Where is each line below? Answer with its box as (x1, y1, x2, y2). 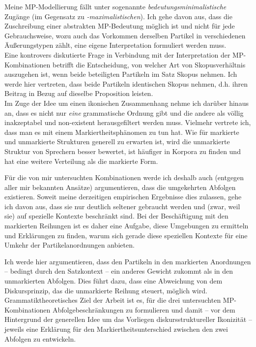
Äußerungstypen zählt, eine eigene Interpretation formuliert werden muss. (4, 40, 227, 50)
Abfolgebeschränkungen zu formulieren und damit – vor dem (53, 304, 235, 315)
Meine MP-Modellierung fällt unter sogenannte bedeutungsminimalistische (4, 1, 227, 11)
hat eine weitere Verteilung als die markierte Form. (4, 156, 158, 166)
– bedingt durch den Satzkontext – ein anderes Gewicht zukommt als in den (4, 266, 233, 276)
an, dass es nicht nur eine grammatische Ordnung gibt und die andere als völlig (4, 107, 244, 118)
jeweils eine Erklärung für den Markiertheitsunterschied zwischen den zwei (4, 324, 228, 334)
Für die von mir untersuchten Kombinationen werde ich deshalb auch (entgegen (4, 172, 244, 183)
